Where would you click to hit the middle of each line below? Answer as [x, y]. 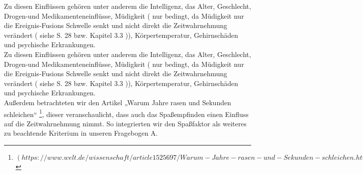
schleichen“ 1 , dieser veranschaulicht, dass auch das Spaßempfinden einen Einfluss [126, 113]
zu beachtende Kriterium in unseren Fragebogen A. [81, 133]
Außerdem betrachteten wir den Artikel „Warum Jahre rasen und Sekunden [117, 102]
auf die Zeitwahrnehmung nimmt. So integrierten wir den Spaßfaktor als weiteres [125, 123]
